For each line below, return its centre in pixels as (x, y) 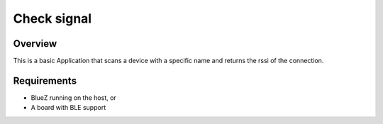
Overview (35, 44)
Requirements (45, 80)
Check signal (52, 18)
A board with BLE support (68, 108)
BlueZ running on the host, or (73, 97)
